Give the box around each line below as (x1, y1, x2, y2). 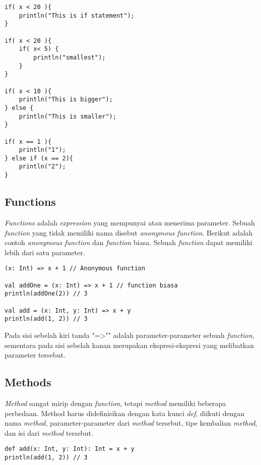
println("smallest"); (33, 53, 106, 61)
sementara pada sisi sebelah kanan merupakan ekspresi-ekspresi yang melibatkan (5, 339, 254, 350)
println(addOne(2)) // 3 (5, 290, 88, 298)
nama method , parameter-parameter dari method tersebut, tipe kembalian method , (5, 418, 257, 428)
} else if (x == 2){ (5, 154, 74, 162)
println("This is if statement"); (19, 12, 135, 19)
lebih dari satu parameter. (5, 247, 85, 257)
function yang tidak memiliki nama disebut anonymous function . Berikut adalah (5, 227, 253, 238)
